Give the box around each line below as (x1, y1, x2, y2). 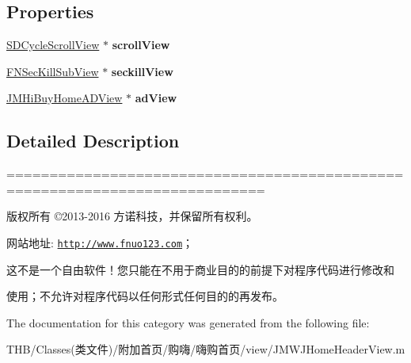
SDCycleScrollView (6, 36, 100, 53)
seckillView (111, 63, 173, 79)
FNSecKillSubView (6, 63, 99, 79)
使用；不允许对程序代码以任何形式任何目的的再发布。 (6, 288, 284, 304)
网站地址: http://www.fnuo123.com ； (6, 234, 194, 250)
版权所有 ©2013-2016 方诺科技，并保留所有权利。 (6, 208, 258, 224)
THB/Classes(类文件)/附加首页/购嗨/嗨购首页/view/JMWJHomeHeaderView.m (6, 341, 405, 357)
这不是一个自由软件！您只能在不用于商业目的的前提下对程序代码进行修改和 (6, 261, 394, 277)
